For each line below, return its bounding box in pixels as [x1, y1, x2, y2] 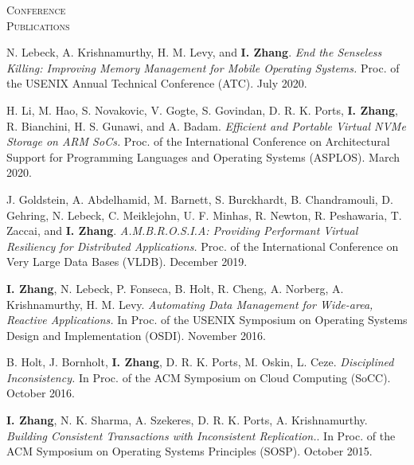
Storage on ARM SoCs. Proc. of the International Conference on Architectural [6, 133, 390, 150]
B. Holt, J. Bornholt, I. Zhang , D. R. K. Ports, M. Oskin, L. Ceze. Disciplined [6, 354, 394, 370]
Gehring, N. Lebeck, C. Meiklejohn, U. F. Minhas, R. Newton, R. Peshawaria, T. [6, 206, 402, 223]
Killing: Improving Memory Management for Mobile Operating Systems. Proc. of [6, 59, 400, 76]
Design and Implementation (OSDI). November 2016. [6, 326, 267, 343]
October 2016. [6, 385, 75, 401]
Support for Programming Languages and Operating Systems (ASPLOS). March [6, 148, 400, 165]
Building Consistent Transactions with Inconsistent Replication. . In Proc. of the [6, 427, 396, 444]
